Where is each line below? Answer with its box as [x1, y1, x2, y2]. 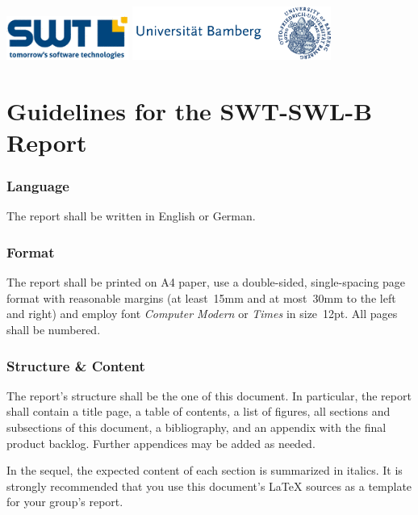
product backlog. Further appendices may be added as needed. [6, 434, 316, 451]
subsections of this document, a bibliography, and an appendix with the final [6, 419, 387, 436]
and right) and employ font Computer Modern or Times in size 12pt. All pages [6, 305, 398, 322]
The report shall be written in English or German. [6, 207, 256, 224]
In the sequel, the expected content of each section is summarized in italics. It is [6, 462, 403, 479]
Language [6, 176, 69, 196]
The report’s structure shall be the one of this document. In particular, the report [6, 387, 412, 404]
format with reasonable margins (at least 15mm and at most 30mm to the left [6, 289, 396, 306]
